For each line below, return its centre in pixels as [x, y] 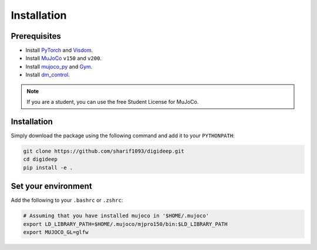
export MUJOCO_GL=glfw [56, 232]
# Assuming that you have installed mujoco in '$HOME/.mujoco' [116, 216]
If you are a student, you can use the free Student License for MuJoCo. [113, 102]
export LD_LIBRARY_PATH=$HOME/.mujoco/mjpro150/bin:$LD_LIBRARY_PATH [125, 224]
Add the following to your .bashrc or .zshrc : [67, 200]
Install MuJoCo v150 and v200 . [64, 58]
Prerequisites [36, 36]
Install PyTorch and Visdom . [59, 50]
